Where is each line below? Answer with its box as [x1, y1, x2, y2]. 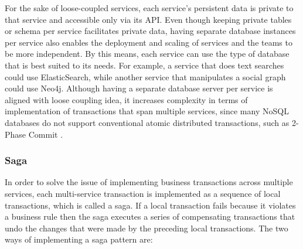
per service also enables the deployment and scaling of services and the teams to [5, 36, 292, 48]
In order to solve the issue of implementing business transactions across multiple [5, 176, 293, 188]
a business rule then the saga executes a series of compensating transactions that [5, 210, 295, 223]
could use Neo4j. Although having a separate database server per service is [5, 82, 273, 94]
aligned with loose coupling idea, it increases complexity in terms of [5, 93, 248, 105]
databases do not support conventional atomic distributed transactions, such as [5, 116, 290, 128]
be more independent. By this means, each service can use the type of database [5, 47, 290, 60]
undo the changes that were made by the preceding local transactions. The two [5, 221, 288, 234]
